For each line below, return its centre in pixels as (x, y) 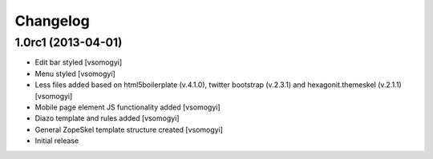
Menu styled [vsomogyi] (75, 74)
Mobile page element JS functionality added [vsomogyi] (127, 107)
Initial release (57, 141)
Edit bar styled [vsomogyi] (79, 62)
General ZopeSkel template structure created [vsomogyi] (129, 129)
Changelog (52, 21)
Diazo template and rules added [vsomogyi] (107, 118)
